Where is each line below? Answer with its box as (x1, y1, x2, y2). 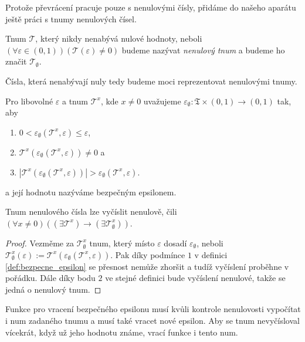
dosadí (164, 236, 187, 249)
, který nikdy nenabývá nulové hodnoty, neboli (35, 32, 202, 45)
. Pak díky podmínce (110, 248, 185, 260)
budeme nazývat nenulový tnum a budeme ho (121, 43, 285, 56)
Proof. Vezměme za (5, 236, 74, 249)
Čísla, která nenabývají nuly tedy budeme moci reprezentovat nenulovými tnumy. (5, 75, 297, 87)
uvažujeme (143, 94, 181, 107)
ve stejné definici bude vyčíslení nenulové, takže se (105, 272, 286, 284)
